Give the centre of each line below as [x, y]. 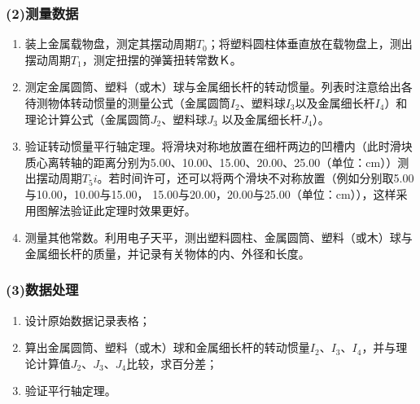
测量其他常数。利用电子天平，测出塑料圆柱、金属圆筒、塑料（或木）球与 [219, 237]
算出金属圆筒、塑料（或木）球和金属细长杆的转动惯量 [167, 347]
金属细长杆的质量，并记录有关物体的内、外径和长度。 [167, 253]
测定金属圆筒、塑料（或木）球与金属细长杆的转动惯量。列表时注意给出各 [219, 87]
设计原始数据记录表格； [87, 320]
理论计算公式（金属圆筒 [87, 119]
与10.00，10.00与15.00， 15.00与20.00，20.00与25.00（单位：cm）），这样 [210, 193]
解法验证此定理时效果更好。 [122, 210]
